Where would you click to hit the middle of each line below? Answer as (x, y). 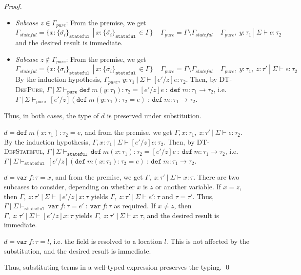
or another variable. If (188, 187)
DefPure (29, 89)
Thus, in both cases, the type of (51, 116)
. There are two (216, 177)
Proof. (13, 6)
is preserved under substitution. (154, 116)
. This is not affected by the (208, 241)
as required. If (135, 206)
